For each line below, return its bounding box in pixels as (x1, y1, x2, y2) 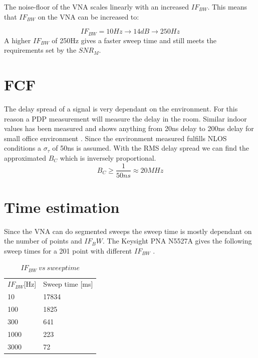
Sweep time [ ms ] (43, 279, 93, 289)
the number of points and (4, 235, 82, 246)
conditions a (4, 143, 41, 153)
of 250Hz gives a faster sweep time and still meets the (52, 35, 216, 45)
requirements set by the (4, 45, 77, 55)
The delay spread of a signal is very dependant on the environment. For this (4, 103, 238, 113)
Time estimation (4, 196, 120, 217)
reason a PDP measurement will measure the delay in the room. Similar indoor (4, 113, 247, 124)
